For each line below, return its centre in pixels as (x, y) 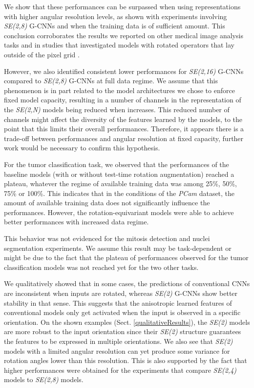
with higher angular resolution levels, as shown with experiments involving (116, 16)
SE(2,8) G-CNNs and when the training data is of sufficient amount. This (115, 26)
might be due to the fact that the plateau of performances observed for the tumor (126, 257)
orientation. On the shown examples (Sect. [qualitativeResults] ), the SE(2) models (127, 322)
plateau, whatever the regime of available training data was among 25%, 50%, (120, 183)
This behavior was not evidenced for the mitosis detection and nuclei (107, 238)
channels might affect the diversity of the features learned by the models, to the (123, 119)
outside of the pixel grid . (42, 54)
